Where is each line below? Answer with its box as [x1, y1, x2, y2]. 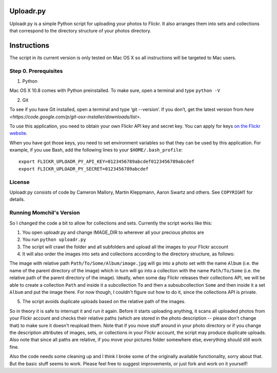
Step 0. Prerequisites [9, 67, 63, 74]
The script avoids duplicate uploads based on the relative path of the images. [22, 299, 186, 305]
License [9, 178, 30, 185]
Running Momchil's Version [9, 209, 80, 216]
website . [9, 130, 28, 136]
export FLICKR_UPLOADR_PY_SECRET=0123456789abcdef [18, 166, 149, 172]
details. [9, 196, 25, 202]
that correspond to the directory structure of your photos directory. [9, 27, 151, 33]
